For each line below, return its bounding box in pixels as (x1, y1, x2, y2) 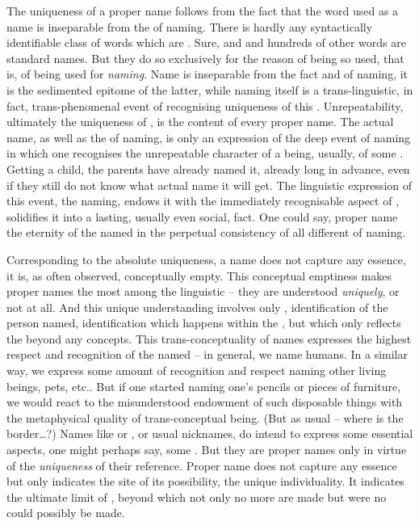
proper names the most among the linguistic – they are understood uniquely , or (6, 283, 400, 300)
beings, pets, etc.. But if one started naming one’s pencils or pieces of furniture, (6, 377, 401, 394)
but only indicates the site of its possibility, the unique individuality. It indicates (6, 473, 404, 490)
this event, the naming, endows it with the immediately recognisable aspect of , (6, 192, 400, 209)
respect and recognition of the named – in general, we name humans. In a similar (6, 346, 408, 363)
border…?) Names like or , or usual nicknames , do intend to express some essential (6, 425, 413, 442)
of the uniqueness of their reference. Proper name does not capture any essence (6, 457, 397, 473)
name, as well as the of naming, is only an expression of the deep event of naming (6, 128, 411, 145)
